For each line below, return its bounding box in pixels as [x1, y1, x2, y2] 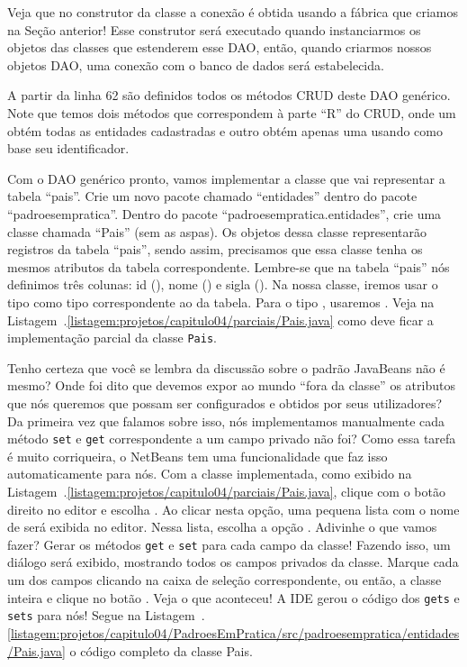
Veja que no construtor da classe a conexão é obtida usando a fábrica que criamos [7, 3, 459, 21]
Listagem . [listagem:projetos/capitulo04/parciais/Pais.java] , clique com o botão [7, 481, 445, 500]
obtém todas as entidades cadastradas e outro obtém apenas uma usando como [7, 121, 443, 140]
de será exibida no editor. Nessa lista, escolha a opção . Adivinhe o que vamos [7, 517, 437, 536]
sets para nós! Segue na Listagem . [7, 606, 205, 625]
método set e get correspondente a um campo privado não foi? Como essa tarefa [7, 429, 456, 448]
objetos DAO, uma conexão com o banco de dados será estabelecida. [7, 55, 384, 74]
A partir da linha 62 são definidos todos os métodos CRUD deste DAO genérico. [7, 86, 451, 105]
